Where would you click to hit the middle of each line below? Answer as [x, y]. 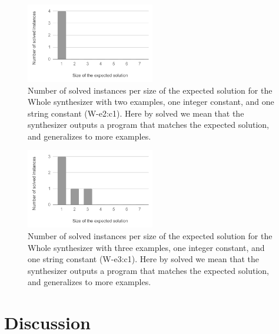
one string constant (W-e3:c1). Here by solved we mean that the [144, 259]
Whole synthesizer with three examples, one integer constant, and [146, 247]
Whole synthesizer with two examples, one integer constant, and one [151, 102]
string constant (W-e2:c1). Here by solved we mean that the [136, 113]
